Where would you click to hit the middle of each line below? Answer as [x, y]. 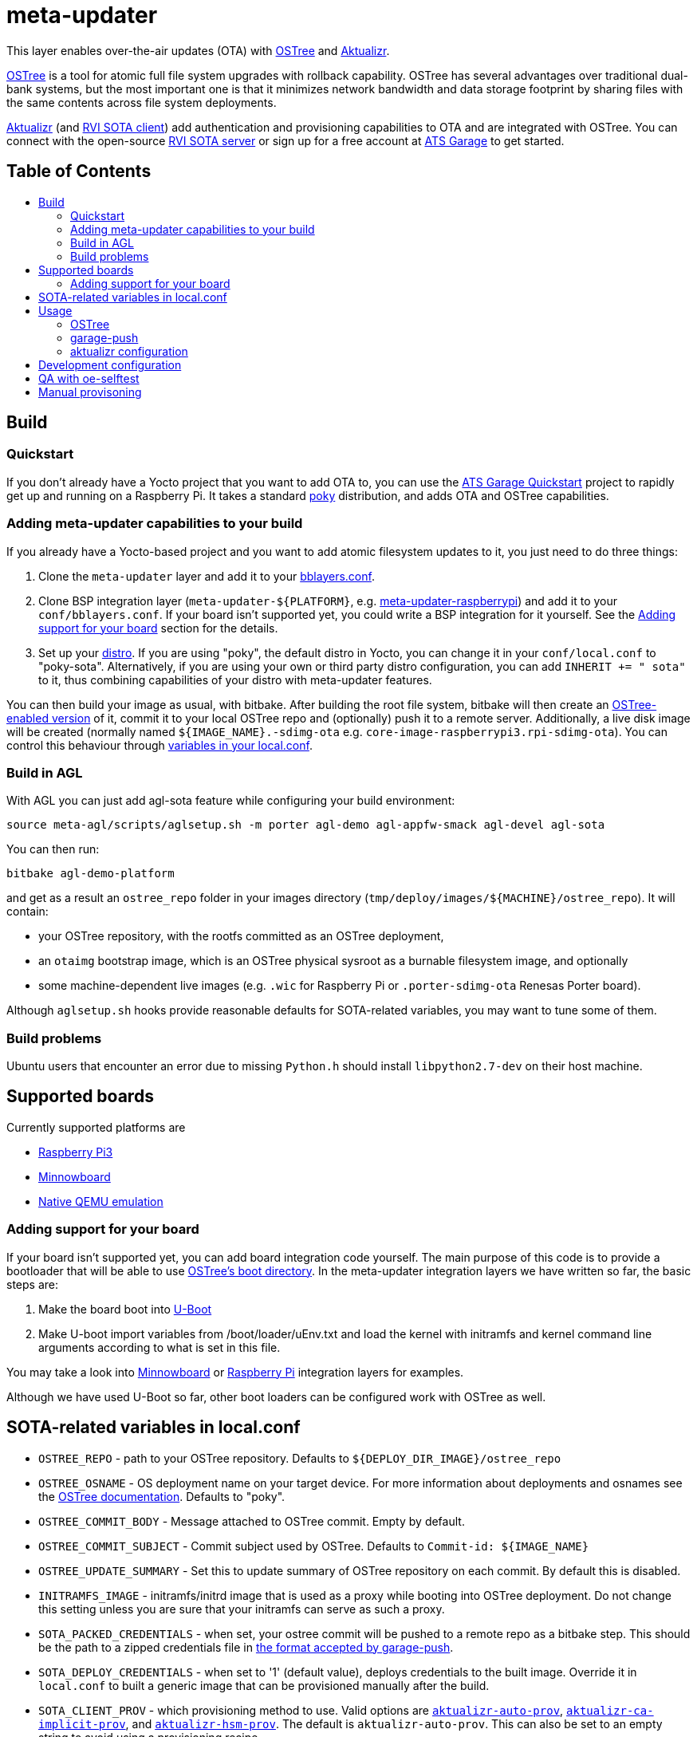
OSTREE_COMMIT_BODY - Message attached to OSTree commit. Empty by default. [252, 1521]
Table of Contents [79, 171]
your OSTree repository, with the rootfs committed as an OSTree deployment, [241, 936]
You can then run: [53, 849]
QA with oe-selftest [89, 378]
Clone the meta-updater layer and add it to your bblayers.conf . [207, 576]
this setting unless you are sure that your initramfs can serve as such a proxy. [242, 1609]
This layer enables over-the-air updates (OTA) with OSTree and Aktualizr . [198, 50]
